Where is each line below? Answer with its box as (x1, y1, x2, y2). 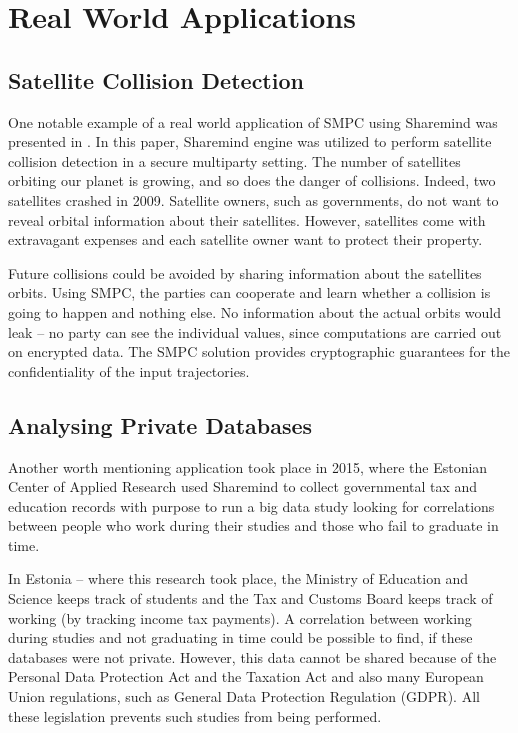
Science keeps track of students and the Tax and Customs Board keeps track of (8, 588, 493, 609)
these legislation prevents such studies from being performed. (8, 705, 382, 726)
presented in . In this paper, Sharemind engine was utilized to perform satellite (8, 131, 492, 152)
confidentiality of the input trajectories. (8, 360, 250, 381)
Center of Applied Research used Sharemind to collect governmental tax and (8, 476, 478, 497)
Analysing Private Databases (8, 409, 313, 440)
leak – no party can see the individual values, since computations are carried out (8, 321, 502, 342)
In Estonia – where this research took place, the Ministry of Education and (8, 568, 469, 589)
